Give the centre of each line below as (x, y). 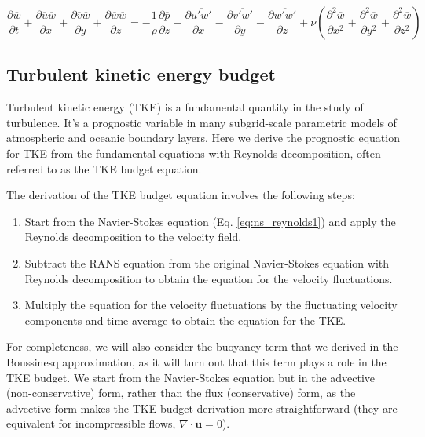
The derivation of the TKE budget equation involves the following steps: (181, 195)
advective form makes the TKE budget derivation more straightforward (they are (202, 408)
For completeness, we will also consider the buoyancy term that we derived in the (202, 346)
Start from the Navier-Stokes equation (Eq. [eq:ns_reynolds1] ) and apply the (210, 221)
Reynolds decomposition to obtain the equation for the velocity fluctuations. (209, 278)
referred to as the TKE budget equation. (104, 168)
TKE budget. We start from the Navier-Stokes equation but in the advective (191, 377)
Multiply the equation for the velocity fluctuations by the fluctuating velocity (211, 305)
